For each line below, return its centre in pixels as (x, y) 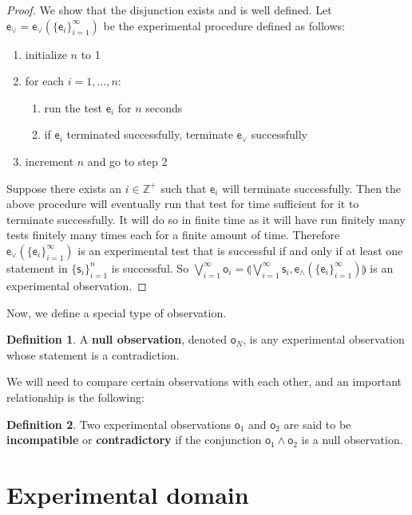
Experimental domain (128, 494)
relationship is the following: (75, 397)
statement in (37, 267)
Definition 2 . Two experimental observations (119, 424)
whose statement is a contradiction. (93, 354)
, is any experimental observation (324, 339)
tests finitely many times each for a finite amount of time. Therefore (173, 235)
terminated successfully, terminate (150, 134)
